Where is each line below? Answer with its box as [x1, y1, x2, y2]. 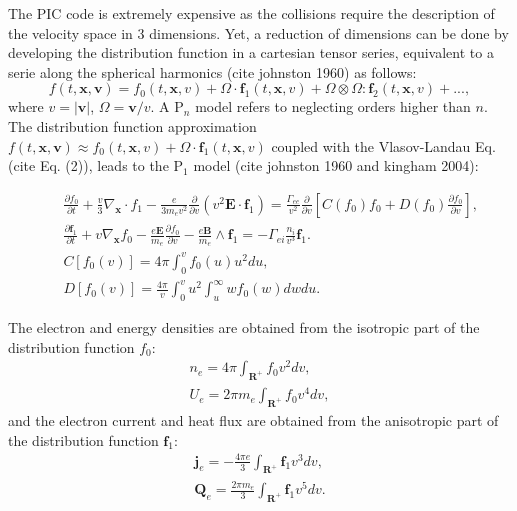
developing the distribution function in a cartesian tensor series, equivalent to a [8, 42, 494, 63]
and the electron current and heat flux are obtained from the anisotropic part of [8, 409, 499, 430]
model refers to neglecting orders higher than [195, 96, 471, 117]
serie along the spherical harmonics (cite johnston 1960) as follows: [8, 61, 417, 82]
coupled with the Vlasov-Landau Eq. [271, 135, 496, 156]
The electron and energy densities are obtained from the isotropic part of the [8, 316, 480, 337]
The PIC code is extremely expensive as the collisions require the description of [8, 3, 495, 23]
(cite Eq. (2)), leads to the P [8, 155, 184, 176]
